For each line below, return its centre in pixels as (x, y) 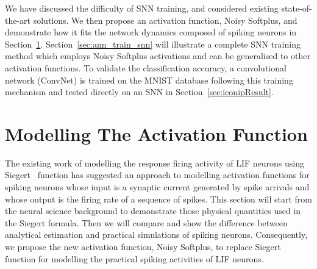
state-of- (297, 8)
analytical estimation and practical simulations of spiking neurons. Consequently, (156, 235)
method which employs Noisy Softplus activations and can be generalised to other (158, 56)
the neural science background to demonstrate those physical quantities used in (153, 211)
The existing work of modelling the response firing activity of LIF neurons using (155, 163)
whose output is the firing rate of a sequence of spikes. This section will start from (158, 199)
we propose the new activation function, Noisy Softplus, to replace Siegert (143, 247)
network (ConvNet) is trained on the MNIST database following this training (149, 80)
